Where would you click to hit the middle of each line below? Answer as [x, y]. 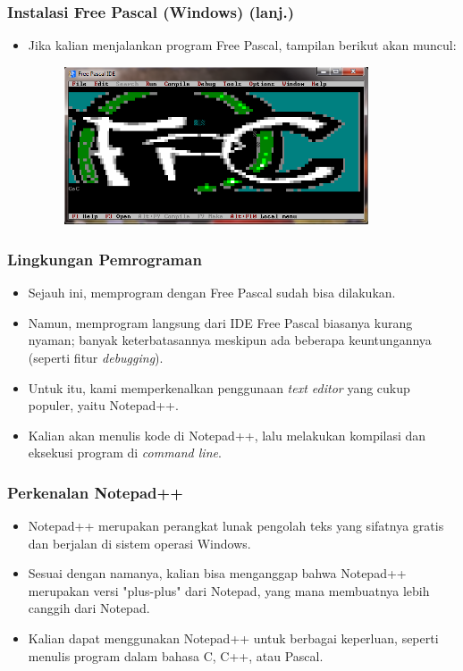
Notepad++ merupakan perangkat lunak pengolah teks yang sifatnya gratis [236, 526]
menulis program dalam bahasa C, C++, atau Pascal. [176, 655]
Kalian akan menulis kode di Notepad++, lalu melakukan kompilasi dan [227, 435]
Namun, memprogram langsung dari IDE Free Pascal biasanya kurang [220, 322]
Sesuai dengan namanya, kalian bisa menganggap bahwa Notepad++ [217, 573]
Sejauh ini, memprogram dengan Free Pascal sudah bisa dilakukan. [212, 293]
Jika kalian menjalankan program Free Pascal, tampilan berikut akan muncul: [242, 45]
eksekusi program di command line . [125, 453]
